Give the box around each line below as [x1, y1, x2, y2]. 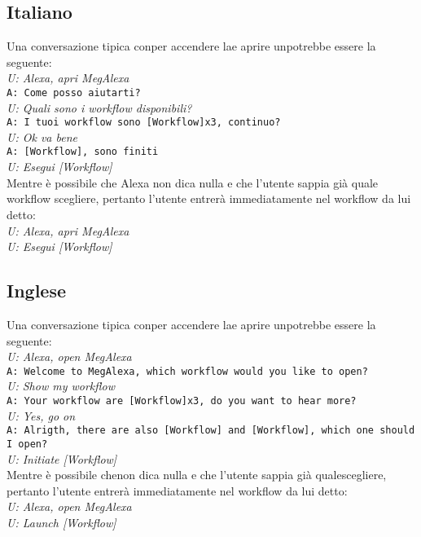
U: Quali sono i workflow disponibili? [7, 99, 192, 116]
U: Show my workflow [7, 377, 115, 394]
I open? [7, 438, 48, 450]
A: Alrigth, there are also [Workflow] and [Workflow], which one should [7, 425, 415, 437]
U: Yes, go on [7, 407, 76, 424]
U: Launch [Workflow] [7, 513, 116, 530]
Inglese [7, 278, 67, 303]
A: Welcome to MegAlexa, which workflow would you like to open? [7, 365, 368, 377]
